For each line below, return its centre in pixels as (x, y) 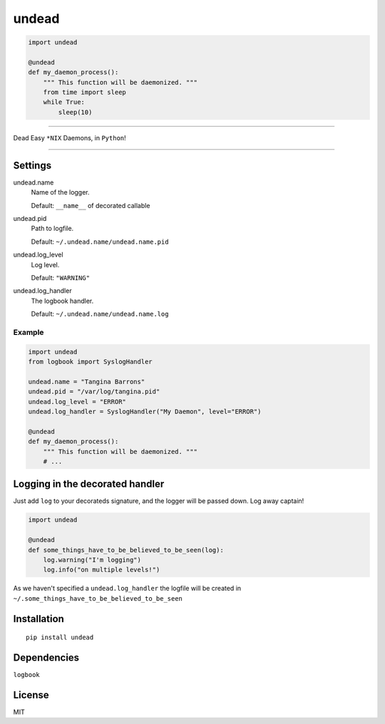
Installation (38, 619)
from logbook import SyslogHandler (90, 362)
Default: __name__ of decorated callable (91, 205)
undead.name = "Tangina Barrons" (87, 382)
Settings (32, 165)
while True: (64, 102)
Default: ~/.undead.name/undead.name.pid (100, 242)
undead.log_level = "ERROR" (77, 402)
